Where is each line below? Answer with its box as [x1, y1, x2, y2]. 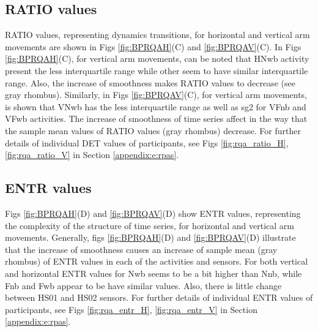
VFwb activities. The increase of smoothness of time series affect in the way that [5, 112, 308, 125]
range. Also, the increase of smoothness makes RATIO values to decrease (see [5, 76, 295, 89]
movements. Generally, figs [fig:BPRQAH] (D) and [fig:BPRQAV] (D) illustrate [5, 231, 296, 244]
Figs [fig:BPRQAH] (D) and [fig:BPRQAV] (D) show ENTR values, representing [5, 206, 301, 219]
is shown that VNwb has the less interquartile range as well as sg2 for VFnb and [5, 100, 306, 113]
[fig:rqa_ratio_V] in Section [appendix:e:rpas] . [5, 148, 179, 161]
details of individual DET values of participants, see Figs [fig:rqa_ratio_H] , [5, 136, 289, 149]
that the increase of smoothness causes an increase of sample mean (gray [5, 243, 278, 255]
